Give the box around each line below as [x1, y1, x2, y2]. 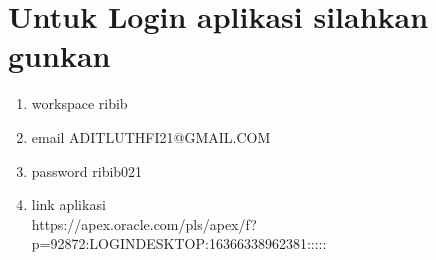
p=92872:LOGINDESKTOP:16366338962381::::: [31, 233, 327, 254]
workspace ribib [31, 93, 128, 114]
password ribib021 [31, 160, 143, 181]
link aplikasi [31, 194, 106, 215]
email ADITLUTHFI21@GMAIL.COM [31, 126, 271, 147]
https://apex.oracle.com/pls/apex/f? [31, 213, 257, 234]
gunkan [8, 35, 111, 76]
